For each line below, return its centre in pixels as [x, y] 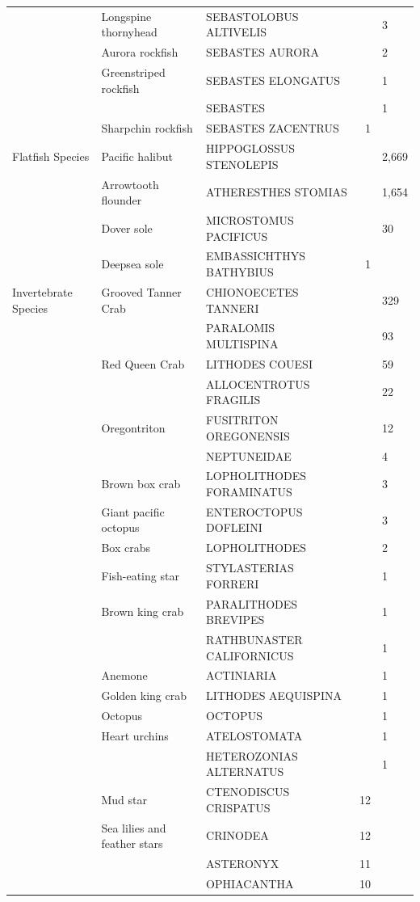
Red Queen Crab [143, 363]
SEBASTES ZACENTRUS [273, 128]
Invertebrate [42, 291]
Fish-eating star [140, 575]
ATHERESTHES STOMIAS [277, 192]
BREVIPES [235, 620]
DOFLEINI [234, 527]
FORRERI [233, 583]
